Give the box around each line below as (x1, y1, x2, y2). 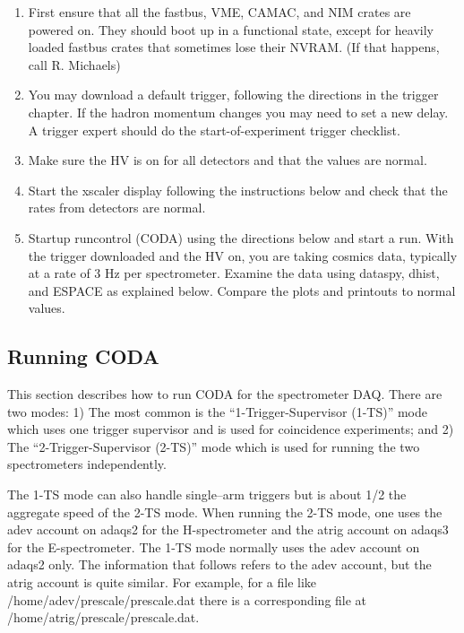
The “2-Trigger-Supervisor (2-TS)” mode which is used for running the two (7, 437, 420, 455)
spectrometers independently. (7, 455, 167, 473)
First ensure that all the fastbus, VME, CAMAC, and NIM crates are (28, 3, 411, 21)
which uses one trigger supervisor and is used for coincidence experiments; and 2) (7, 420, 454, 438)
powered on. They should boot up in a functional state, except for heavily (28, 20, 434, 39)
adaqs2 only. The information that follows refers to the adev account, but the (7, 555, 432, 574)
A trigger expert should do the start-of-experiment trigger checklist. (28, 120, 400, 139)
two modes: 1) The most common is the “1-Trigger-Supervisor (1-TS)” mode (7, 402, 428, 421)
